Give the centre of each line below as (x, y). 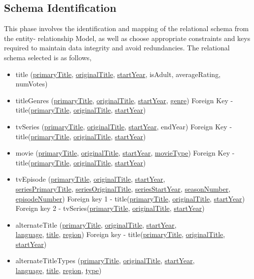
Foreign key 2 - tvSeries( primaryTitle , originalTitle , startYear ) (110, 208)
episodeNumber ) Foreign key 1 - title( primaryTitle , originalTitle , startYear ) (130, 198)
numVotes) (32, 84)
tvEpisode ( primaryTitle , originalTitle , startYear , (90, 179)
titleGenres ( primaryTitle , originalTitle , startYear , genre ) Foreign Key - (124, 100)
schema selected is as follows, (48, 57)
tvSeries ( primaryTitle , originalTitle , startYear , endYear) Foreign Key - (124, 126)
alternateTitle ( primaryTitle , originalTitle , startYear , (96, 224)
